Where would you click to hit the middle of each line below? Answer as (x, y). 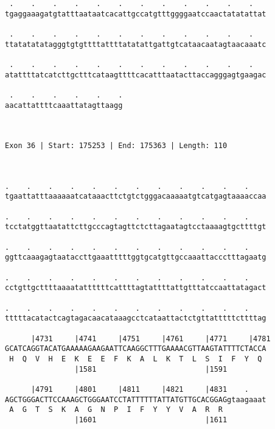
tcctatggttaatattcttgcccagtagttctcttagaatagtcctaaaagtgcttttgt (136, 227)
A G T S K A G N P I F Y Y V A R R (116, 410)
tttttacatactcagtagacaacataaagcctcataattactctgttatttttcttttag (136, 318)
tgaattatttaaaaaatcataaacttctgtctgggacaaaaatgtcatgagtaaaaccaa (136, 197)
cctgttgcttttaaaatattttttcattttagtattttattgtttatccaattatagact (136, 288)
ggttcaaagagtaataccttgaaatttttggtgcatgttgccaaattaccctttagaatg (136, 257)
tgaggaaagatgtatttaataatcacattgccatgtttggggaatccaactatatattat (136, 14)
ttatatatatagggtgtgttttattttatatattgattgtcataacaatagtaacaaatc (136, 44)
